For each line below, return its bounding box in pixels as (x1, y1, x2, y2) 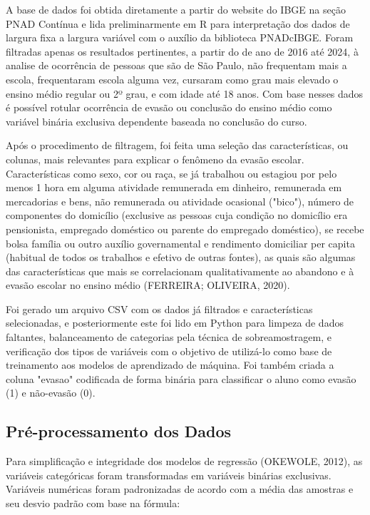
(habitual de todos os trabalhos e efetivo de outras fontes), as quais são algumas (6, 250, 356, 265)
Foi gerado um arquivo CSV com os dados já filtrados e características (6, 301, 313, 316)
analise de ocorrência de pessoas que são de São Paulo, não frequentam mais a (6, 58, 347, 73)
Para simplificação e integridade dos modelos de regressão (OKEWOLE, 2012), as (6, 454, 363, 469)
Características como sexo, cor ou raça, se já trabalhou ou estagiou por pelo (6, 165, 337, 180)
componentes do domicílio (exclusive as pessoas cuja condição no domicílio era (6, 208, 348, 223)
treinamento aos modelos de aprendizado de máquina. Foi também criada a (6, 357, 334, 372)
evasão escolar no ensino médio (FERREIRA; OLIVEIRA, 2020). (6, 277, 290, 292)
